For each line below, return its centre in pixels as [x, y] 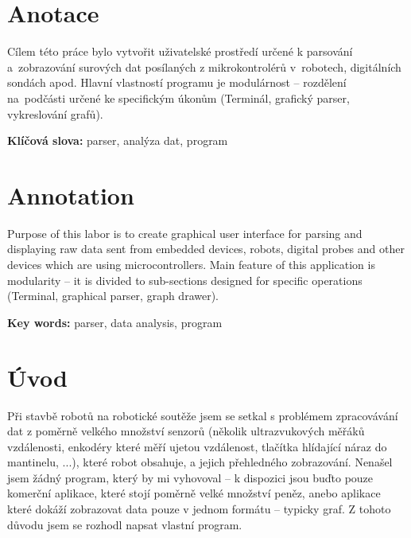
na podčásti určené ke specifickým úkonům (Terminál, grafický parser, [178, 97]
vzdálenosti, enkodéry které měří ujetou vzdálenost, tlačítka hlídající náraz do [197, 446]
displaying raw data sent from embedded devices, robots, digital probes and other [206, 249]
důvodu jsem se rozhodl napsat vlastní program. [125, 524]
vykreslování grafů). [55, 113]
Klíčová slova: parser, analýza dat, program [118, 140]
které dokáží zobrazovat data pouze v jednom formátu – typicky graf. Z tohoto [199, 509]
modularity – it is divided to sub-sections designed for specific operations [185, 280]
